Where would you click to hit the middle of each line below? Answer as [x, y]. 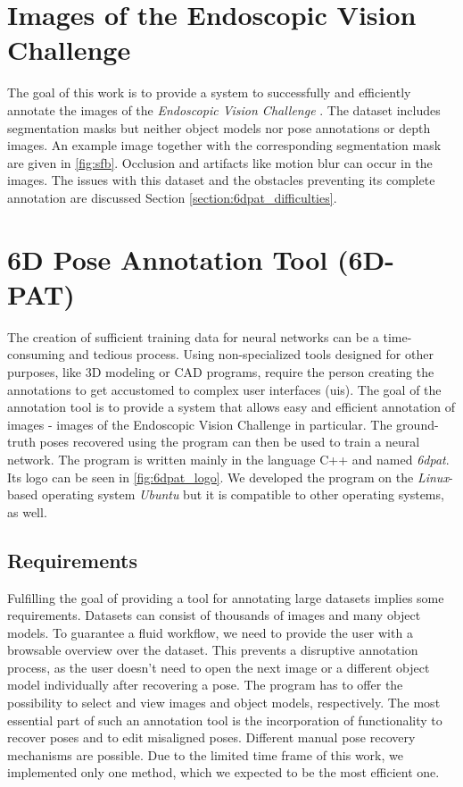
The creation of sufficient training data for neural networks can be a [193, 336]
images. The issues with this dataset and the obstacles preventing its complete [221, 180]
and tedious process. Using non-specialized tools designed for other [251, 354]
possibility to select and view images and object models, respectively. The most [224, 703]
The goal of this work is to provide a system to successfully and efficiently [209, 92]
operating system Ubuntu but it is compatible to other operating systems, [243, 494]
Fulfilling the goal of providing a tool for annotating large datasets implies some [226, 597]
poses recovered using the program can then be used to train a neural [230, 442]
